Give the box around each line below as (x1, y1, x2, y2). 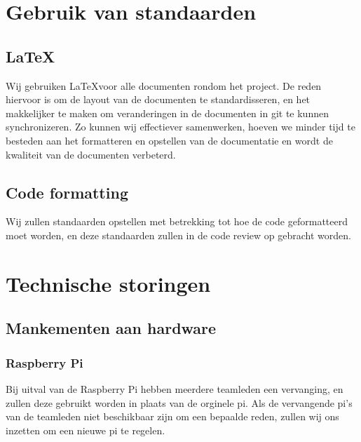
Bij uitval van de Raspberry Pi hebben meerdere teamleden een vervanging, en (6, 381, 343, 396)
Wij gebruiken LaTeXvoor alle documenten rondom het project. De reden (6, 78, 322, 93)
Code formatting (6, 181, 128, 203)
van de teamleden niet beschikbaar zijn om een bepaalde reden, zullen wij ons (6, 409, 339, 424)
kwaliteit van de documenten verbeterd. (6, 147, 176, 161)
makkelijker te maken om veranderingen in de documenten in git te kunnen (6, 105, 329, 120)
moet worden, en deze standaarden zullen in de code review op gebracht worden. (6, 227, 351, 242)
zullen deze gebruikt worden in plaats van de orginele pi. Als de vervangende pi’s (6, 395, 353, 410)
